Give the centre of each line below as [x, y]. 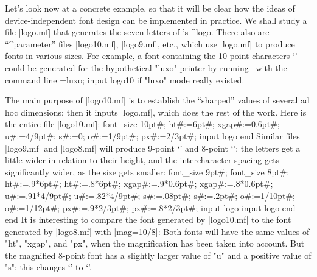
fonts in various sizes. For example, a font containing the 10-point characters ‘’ [151, 56]
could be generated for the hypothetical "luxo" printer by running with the [146, 67]
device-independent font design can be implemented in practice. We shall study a [156, 20]
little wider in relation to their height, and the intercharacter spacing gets [142, 160]
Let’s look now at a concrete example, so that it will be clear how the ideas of [150, 8]
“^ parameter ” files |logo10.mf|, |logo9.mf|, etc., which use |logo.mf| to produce [150, 44]
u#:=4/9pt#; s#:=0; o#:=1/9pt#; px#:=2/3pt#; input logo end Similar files [152, 135]
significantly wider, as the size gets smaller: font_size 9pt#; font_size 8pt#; [147, 171]
